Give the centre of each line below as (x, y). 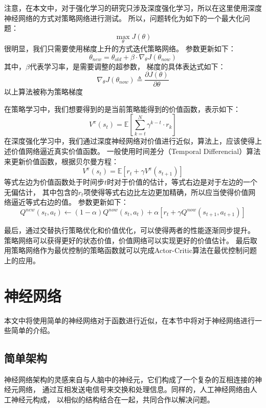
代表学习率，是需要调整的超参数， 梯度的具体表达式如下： (127, 66)
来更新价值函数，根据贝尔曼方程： (61, 161)
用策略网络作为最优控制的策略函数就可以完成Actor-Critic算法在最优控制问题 (130, 250)
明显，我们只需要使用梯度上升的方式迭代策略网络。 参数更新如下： (123, 48)
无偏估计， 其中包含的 (41, 192)
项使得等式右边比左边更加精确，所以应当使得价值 (166, 192)
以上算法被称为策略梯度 (43, 92)
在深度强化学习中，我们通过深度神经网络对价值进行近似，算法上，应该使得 (129, 141)
